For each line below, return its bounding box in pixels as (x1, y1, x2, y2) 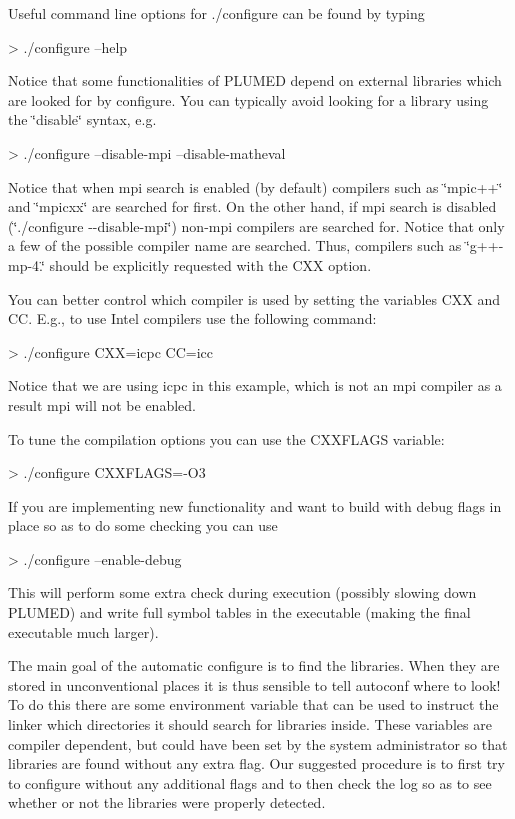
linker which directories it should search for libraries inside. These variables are (8, 714, 492, 735)
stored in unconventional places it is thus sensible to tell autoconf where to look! (8, 674, 501, 695)
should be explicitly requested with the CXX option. (49, 254, 372, 275)
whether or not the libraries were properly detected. (8, 792, 326, 813)
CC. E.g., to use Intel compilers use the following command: (8, 308, 377, 329)
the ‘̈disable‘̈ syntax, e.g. (8, 109, 157, 130)
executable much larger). (8, 621, 159, 642)
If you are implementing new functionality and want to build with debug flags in (8, 495, 502, 516)
